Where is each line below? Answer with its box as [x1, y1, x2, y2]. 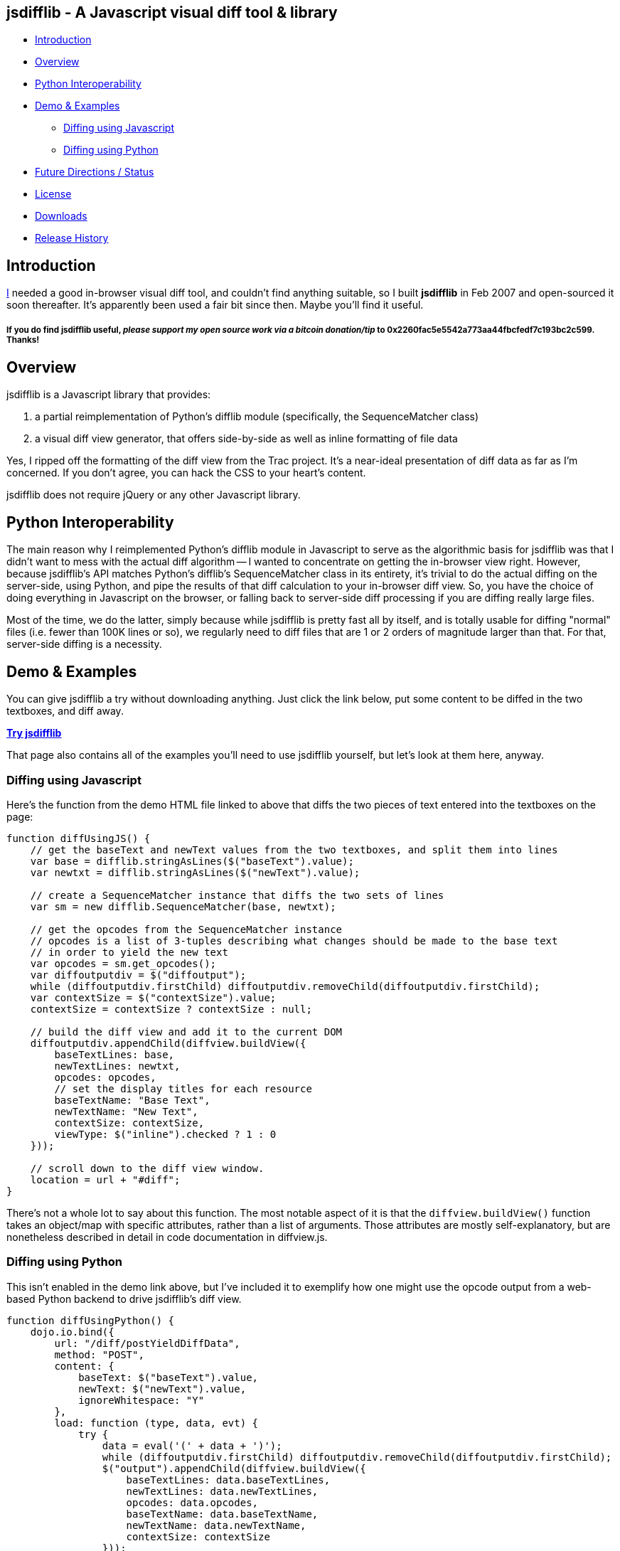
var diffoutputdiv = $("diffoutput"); [30, 969, 247, 981]
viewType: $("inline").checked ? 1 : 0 [54, 1128, 277, 1140]
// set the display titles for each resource [54, 1082, 312, 1094]
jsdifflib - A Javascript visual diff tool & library [6, 4, 338, 21]
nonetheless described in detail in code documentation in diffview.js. [6, 1230, 328, 1243]
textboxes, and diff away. [6, 705, 124, 718]
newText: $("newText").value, [78, 1382, 247, 1395]
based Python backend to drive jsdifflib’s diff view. [6, 1292, 242, 1305]
